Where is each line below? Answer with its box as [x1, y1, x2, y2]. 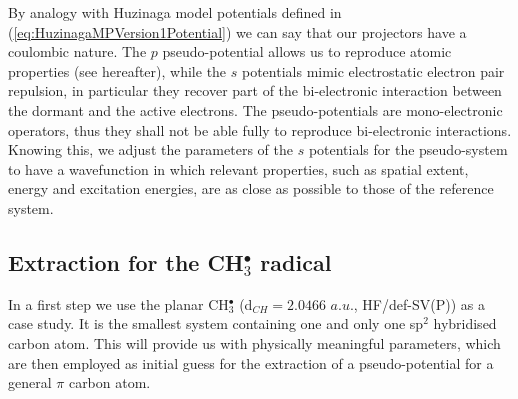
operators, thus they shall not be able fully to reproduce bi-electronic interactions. [8, 119, 512, 140]
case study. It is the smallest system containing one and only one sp [8, 313, 424, 334]
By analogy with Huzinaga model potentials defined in [8, 2, 342, 22]
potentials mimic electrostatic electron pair [241, 60, 505, 81]
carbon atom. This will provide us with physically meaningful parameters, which [8, 332, 501, 353]
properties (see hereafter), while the [8, 60, 227, 81]
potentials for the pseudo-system [308, 139, 508, 160]
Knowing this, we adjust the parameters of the [8, 139, 293, 160]
